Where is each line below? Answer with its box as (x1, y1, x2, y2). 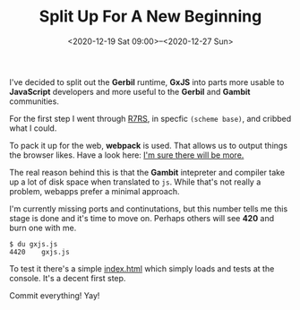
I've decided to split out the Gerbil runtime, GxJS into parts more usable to (9, 76, 285, 87)
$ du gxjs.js (9, 239, 58, 248)
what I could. (9, 123, 57, 133)
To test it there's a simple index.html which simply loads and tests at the (9, 263, 275, 274)
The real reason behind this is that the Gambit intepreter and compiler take (9, 167, 285, 177)
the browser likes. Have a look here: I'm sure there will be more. (9, 150, 244, 160)
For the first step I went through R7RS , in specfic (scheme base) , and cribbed (9, 113, 292, 124)
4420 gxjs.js (9, 247, 70, 256)
